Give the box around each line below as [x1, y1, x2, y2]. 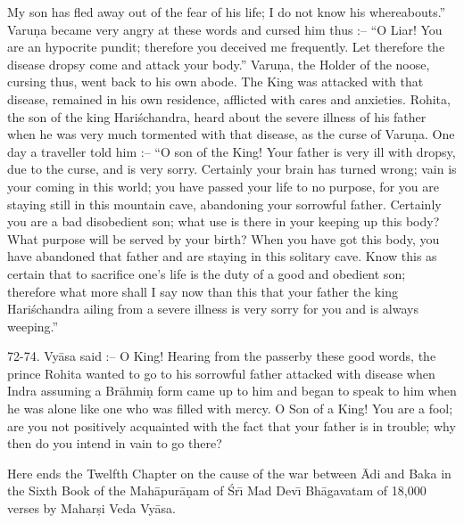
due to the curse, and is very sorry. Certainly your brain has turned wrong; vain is [7, 159, 457, 178]
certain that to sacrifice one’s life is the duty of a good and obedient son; [7, 264, 406, 282]
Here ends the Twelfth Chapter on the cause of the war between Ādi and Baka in [7, 463, 452, 482]
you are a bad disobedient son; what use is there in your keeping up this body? [7, 212, 440, 231]
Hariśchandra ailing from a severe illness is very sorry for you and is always [7, 299, 418, 318]
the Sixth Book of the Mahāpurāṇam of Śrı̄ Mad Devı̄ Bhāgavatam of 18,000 [7, 481, 427, 500]
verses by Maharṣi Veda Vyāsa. [7, 499, 176, 518]
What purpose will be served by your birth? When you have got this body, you [7, 229, 440, 248]
